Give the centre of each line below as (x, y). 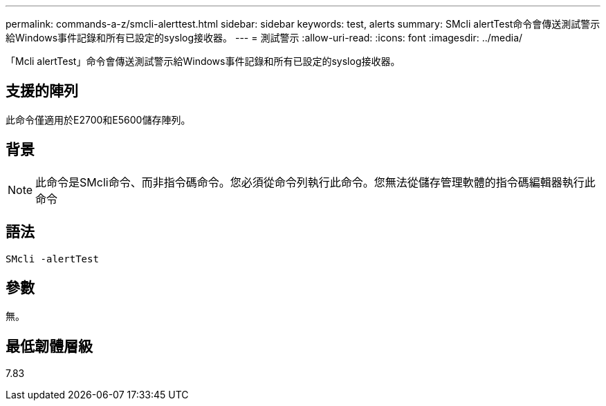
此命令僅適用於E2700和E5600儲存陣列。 (98, 119)
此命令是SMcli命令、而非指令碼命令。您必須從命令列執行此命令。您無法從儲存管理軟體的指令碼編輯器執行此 (315, 182)
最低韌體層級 (49, 346)
